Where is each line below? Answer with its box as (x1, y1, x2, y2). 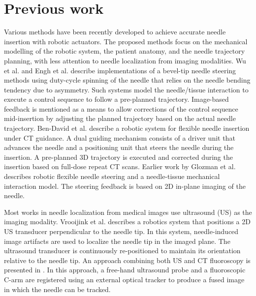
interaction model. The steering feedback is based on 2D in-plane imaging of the (4, 180, 246, 191)
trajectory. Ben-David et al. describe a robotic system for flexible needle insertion (4, 123, 250, 133)
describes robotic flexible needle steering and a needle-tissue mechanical (4, 171, 220, 181)
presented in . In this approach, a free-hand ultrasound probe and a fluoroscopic (4, 265, 246, 275)
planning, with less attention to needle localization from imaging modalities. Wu (4, 55, 246, 65)
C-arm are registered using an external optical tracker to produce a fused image (4, 274, 245, 284)
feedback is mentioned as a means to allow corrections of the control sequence (4, 103, 238, 114)
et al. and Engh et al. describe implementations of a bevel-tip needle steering (4, 65, 236, 75)
